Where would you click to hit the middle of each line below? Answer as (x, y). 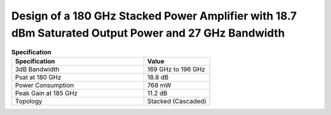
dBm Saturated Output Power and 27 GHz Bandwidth (148, 33)
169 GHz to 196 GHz (176, 69)
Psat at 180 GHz (38, 77)
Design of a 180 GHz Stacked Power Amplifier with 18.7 (154, 16)
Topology (29, 101)
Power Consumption (44, 85)
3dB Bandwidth (37, 69)
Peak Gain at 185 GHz (46, 93)
